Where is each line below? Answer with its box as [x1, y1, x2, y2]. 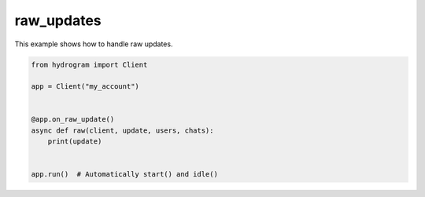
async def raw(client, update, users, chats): [31, 126, 214, 135]
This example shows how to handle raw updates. [14, 39, 173, 49]
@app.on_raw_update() [31, 115, 115, 124]
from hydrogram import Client [31, 60, 148, 69]
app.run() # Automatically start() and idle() [31, 170, 218, 179]
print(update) [47, 137, 102, 146]
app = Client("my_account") [31, 82, 139, 91]
